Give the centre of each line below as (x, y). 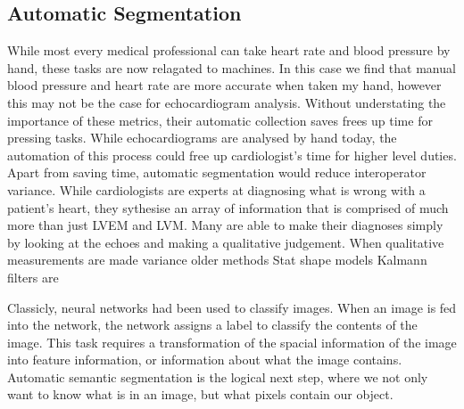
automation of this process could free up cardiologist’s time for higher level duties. (232, 155)
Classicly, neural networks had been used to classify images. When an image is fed (232, 307)
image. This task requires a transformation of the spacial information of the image (232, 342)
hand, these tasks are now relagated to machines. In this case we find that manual (232, 67)
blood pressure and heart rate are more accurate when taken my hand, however (224, 85)
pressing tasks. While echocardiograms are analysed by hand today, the (202, 138)
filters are (33, 277)
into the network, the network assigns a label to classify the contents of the (212, 325)
